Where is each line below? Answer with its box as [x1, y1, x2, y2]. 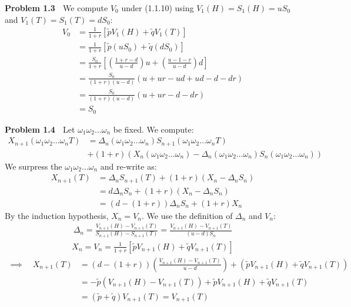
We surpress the [5, 160, 62, 172]
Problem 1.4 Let [5, 123, 75, 135]
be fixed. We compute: [113, 123, 194, 135]
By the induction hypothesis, [5, 209, 109, 221]
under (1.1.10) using [121, 2, 194, 14]
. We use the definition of [141, 209, 233, 221]
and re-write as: [100, 160, 157, 172]
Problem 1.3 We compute [5, 2, 108, 14]
